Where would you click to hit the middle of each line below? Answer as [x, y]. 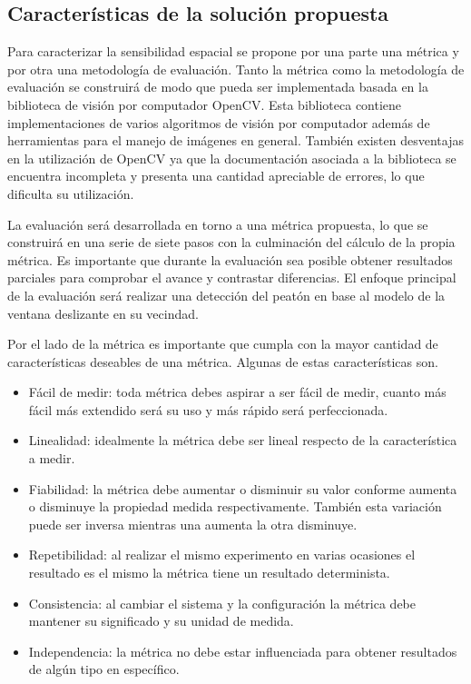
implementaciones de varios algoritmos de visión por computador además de [219, 122]
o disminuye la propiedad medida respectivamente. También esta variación [235, 506]
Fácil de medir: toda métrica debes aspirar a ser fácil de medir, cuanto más [237, 392]
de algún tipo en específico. [104, 669]
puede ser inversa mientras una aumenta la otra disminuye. [193, 524]
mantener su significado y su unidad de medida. [161, 621]
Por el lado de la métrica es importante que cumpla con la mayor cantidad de [223, 344]
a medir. [52, 458]
